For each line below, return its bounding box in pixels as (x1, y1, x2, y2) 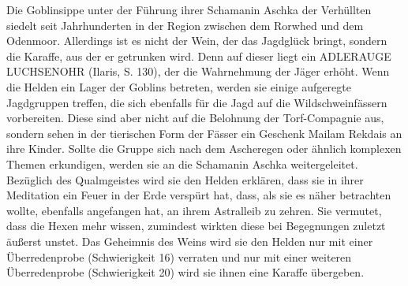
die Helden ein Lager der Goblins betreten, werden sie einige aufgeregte (6, 78, 351, 95)
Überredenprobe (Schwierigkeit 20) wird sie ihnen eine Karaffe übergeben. (6, 264, 365, 280)
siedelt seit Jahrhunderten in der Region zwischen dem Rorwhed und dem (6, 17, 364, 33)
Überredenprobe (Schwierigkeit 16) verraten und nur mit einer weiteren (6, 248, 352, 265)
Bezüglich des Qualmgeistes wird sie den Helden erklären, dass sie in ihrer (6, 171, 364, 188)
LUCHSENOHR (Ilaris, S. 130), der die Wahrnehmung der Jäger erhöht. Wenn (6, 63, 390, 80)
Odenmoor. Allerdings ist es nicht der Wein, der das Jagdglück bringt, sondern (6, 32, 387, 49)
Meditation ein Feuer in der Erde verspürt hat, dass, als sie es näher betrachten (6, 187, 391, 203)
